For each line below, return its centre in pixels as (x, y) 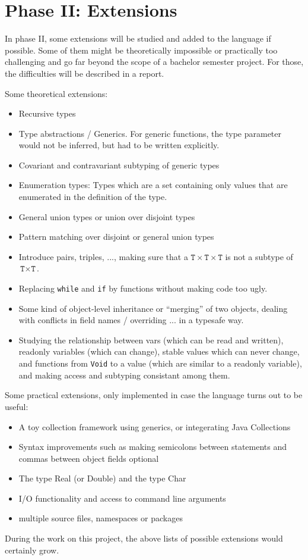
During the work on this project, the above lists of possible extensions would (144, 538)
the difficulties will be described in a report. (85, 73)
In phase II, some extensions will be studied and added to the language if (138, 38)
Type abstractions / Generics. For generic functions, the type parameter (150, 133)
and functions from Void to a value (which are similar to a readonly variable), (160, 363)
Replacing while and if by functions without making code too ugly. (143, 288)
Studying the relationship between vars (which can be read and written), (151, 340)
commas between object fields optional (89, 458)
